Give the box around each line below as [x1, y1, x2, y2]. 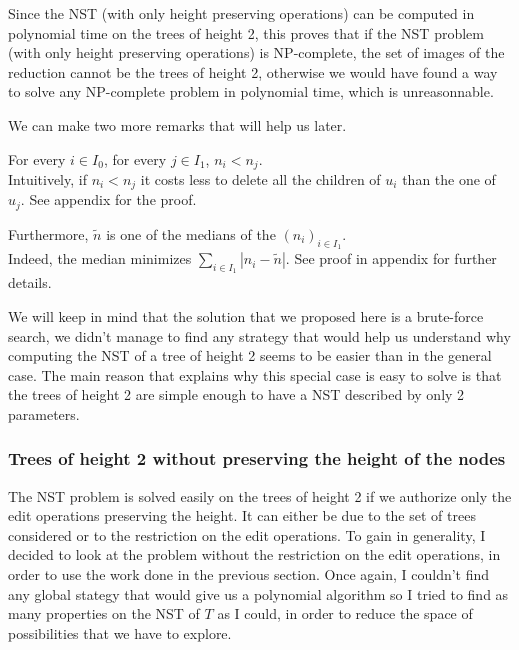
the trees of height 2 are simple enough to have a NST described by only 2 [8, 384, 465, 405]
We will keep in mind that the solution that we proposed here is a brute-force [8, 305, 484, 326]
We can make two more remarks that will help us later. [8, 114, 347, 135]
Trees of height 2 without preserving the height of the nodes [8, 446, 506, 471]
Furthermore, [8, 223, 89, 244]
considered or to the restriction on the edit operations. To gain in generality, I [8, 524, 486, 545]
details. [8, 272, 52, 293]
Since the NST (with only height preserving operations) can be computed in [8, 3, 475, 23]
